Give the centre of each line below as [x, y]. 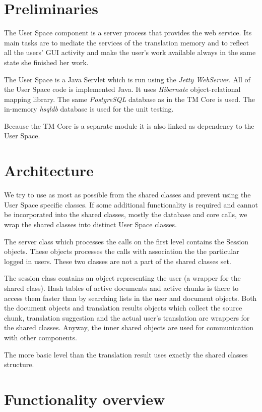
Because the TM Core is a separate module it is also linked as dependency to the [129, 125]
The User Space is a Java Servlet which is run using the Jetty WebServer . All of [127, 79]
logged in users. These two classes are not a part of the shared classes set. [118, 261]
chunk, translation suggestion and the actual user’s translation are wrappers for [127, 317]
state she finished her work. [46, 62]
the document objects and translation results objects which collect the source [123, 308]
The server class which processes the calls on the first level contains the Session [126, 241]
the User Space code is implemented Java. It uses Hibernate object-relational [122, 89]
